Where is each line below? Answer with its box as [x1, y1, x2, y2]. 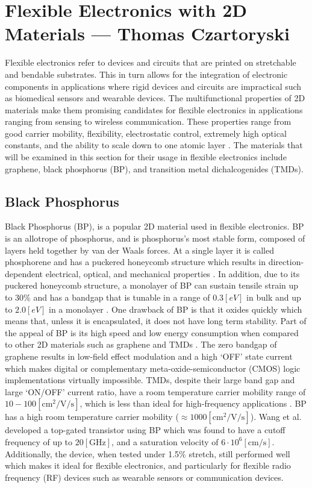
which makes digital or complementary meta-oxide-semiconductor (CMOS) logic [5, 361, 301, 374]
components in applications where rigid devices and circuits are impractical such [5, 80, 302, 92]
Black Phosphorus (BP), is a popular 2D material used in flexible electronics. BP [5, 220, 304, 233]
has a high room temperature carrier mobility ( [5, 410, 179, 423]
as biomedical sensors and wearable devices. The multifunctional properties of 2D [5, 92, 305, 104]
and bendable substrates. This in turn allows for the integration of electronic [5, 67, 288, 80]
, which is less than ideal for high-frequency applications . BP [80, 397, 307, 410]
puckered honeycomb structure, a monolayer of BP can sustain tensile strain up [5, 279, 299, 292]
